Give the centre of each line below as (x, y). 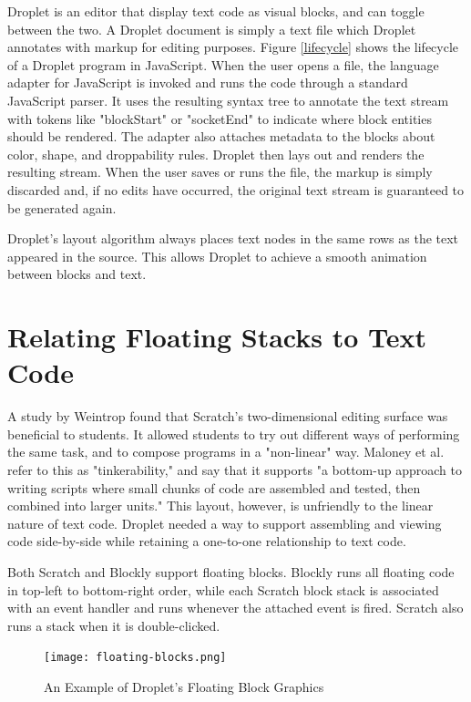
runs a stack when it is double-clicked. (114, 625)
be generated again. (62, 207)
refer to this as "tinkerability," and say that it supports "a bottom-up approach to (235, 470)
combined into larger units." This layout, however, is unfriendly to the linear (220, 506)
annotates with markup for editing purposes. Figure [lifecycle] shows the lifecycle (233, 47)
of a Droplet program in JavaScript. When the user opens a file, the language (223, 64)
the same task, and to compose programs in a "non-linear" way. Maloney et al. (226, 452)
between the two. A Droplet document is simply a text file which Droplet (212, 29)
